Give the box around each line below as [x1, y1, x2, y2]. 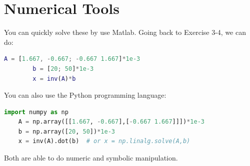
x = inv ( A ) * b [32, 75, 76, 82]
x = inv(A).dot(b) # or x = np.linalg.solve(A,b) [18, 138, 190, 145]
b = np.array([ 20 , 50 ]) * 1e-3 [18, 128, 115, 135]
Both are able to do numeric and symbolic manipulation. [4, 153, 178, 163]
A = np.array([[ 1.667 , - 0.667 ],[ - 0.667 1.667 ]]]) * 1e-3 [18, 118, 204, 126]
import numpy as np [4, 108, 68, 116]
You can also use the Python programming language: [4, 90, 166, 100]
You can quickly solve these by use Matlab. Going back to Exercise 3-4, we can [4, 27, 246, 37]
